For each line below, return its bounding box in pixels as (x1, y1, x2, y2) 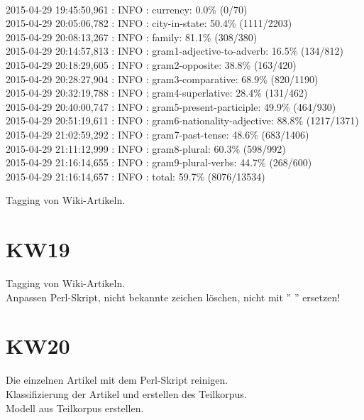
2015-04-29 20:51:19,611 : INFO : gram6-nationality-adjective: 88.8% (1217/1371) (6, 113, 359, 128)
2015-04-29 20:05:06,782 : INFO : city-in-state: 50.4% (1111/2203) (6, 16, 292, 31)
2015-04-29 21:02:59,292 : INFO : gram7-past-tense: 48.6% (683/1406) (6, 126, 309, 141)
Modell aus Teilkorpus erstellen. (6, 400, 144, 415)
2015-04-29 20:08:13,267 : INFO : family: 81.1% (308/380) (6, 29, 258, 44)
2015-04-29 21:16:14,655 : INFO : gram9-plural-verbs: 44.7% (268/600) (6, 155, 312, 170)
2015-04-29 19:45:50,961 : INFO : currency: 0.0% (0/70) (6, 1, 248, 16)
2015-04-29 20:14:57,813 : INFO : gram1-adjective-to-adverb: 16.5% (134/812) (6, 43, 343, 58)
